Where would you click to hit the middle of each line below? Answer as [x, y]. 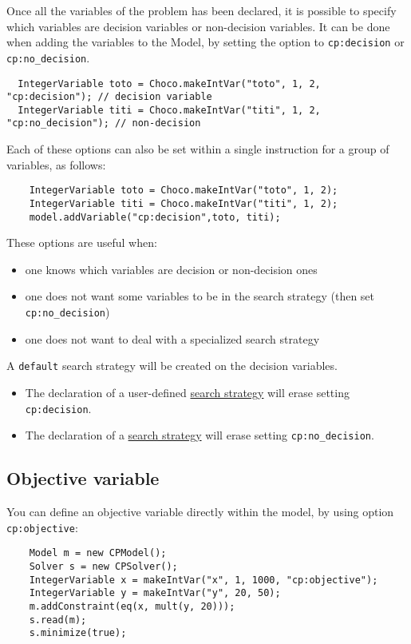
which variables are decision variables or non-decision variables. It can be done [198, 26]
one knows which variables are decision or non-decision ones [171, 269]
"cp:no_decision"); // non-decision [104, 123]
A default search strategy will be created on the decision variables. [172, 366]
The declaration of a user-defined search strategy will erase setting [187, 392]
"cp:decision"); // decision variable [109, 97]
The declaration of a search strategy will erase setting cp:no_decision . [200, 435]
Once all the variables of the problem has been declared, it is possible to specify [202, 10]
